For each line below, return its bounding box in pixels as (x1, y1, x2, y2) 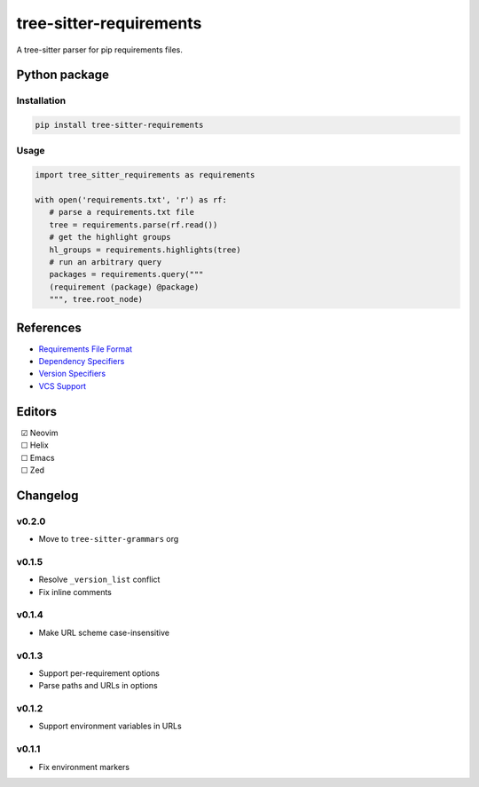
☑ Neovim (20, 427, 59, 438)
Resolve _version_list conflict (38, 574, 161, 585)
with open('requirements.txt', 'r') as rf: (35, 195, 228, 205)
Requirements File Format (38, 343, 133, 354)
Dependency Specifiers (38, 356, 125, 367)
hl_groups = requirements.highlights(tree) (49, 244, 241, 255)
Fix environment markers (38, 761, 130, 772)
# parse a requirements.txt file (49, 207, 195, 218)
